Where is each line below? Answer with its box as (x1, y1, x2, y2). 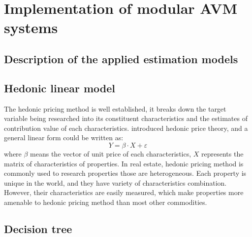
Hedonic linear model (4, 80, 116, 95)
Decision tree (4, 221, 72, 236)
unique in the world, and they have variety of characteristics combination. (4, 177, 227, 188)
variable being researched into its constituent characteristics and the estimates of (4, 113, 248, 123)
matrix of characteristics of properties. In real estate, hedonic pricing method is (4, 158, 244, 168)
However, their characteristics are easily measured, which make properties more (4, 187, 244, 197)
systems (4, 17, 58, 38)
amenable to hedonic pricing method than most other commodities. (4, 197, 207, 207)
